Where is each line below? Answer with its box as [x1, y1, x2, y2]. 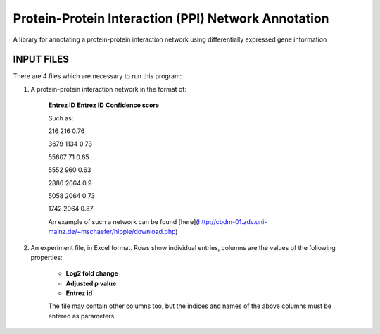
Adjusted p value [65, 279, 117, 287]
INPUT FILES [13, 54, 70, 66]
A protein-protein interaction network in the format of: [30, 85, 186, 93]
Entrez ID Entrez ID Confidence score [48, 101, 160, 109]
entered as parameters [48, 311, 115, 320]
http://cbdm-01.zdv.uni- [198, 217, 267, 225]
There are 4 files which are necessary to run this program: [13, 72, 182, 80]
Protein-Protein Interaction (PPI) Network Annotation [13, 11, 329, 26]
